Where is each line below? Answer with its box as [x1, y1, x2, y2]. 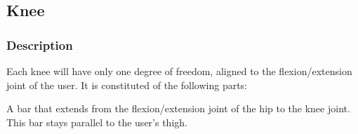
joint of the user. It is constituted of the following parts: [6, 77, 248, 92]
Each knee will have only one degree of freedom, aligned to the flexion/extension [6, 64, 352, 78]
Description [6, 36, 73, 53]
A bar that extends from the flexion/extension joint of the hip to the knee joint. [6, 101, 350, 116]
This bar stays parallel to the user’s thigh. [6, 114, 187, 129]
